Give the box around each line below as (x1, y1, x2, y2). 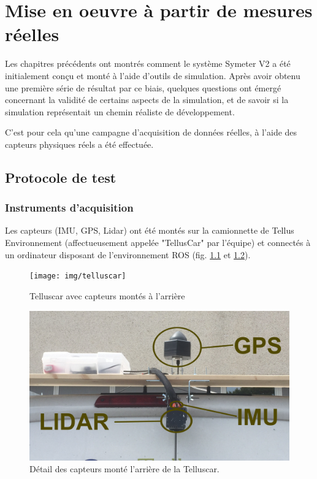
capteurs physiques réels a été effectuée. (5, 137, 154, 150)
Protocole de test (5, 167, 116, 186)
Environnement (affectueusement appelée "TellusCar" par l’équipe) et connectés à (5, 236, 311, 249)
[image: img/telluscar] (29, 272, 126, 281)
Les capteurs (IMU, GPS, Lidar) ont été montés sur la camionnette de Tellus (5, 224, 294, 237)
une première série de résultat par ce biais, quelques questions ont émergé (5, 81, 281, 94)
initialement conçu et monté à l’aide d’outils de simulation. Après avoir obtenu (5, 69, 300, 82)
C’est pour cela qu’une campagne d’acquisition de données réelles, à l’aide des (5, 126, 297, 139)
